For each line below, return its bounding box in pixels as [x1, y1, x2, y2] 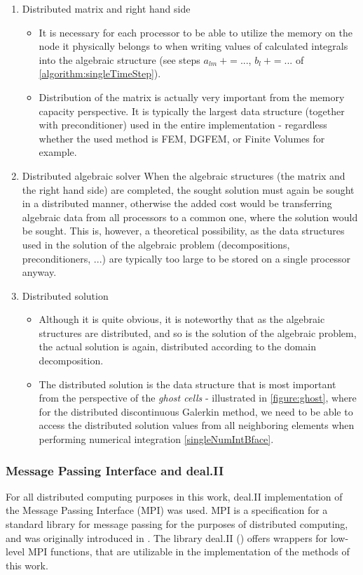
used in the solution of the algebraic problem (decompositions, [22, 237, 290, 251]
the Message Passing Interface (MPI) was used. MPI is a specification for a [6, 503, 328, 517]
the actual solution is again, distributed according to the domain [39, 339, 317, 354]
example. [39, 145, 77, 159]
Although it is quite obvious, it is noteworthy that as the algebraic [39, 312, 325, 326]
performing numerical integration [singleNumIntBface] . [39, 432, 274, 447]
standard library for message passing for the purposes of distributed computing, [6, 517, 348, 531]
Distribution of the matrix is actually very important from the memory [39, 89, 345, 104]
